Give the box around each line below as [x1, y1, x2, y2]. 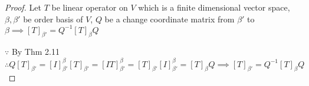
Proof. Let [5, 1, 41, 13]
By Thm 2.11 [11, 45, 60, 58]
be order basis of [23, 12, 83, 25]
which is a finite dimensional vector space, [138, 1, 290, 13]
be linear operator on [51, 1, 128, 13]
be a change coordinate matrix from [104, 12, 235, 25]
